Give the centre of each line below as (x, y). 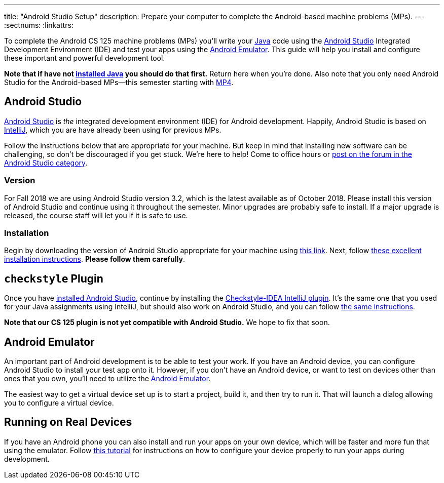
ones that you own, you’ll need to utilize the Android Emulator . (107, 379)
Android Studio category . (46, 163)
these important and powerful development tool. (85, 58)
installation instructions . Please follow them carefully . (95, 259)
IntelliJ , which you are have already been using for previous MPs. (113, 130)
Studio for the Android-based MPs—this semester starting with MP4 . (119, 82)
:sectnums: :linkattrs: (39, 25)
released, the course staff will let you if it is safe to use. (96, 215)
